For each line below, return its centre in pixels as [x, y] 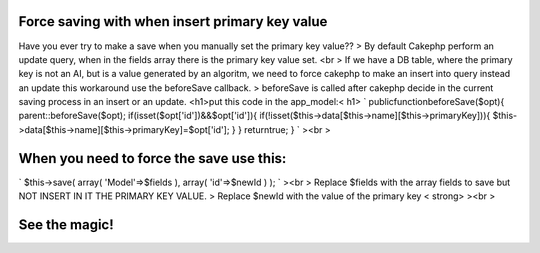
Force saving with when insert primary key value [173, 21]
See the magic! [66, 224]
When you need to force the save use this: [152, 158]
